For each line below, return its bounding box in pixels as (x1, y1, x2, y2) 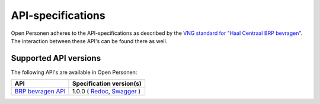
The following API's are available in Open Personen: (11, 69, 137, 76)
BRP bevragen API (14, 87, 66, 96)
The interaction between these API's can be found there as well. (11, 37, 168, 44)
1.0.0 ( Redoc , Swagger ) (72, 87, 141, 96)
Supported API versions (11, 53, 101, 63)
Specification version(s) (72, 80, 142, 88)
